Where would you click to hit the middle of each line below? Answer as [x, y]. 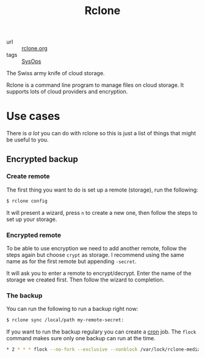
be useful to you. [27, 140]
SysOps [31, 61]
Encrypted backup [42, 159]
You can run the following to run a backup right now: [72, 309]
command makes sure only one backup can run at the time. [81, 338]
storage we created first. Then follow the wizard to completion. [85, 280]
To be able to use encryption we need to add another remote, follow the [97, 248]
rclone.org [34, 48]
